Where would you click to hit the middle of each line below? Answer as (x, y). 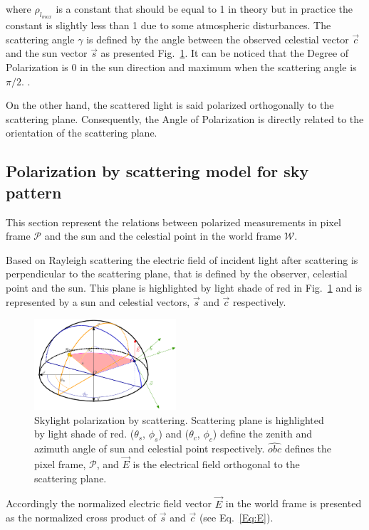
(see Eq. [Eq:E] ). (236, 518)
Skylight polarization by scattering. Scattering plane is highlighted (179, 419)
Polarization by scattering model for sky (157, 171)
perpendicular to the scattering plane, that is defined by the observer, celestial (177, 274)
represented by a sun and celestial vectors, (98, 301)
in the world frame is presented (293, 503)
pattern (34, 192)
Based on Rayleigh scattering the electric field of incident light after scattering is (182, 259)
